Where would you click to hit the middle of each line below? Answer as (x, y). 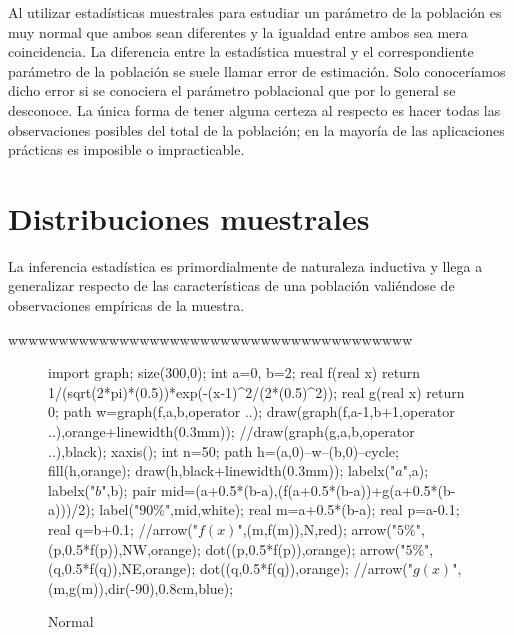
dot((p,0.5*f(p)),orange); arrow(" (305, 548)
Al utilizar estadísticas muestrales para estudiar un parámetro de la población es (255, 12)
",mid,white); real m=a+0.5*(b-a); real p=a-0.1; (312, 509)
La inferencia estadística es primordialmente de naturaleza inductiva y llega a (245, 265)
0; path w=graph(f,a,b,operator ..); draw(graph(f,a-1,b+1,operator (251, 411)
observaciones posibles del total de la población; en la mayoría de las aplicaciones (256, 129)
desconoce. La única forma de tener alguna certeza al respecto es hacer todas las (254, 109)
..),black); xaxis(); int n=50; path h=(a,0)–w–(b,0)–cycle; (223, 450)
